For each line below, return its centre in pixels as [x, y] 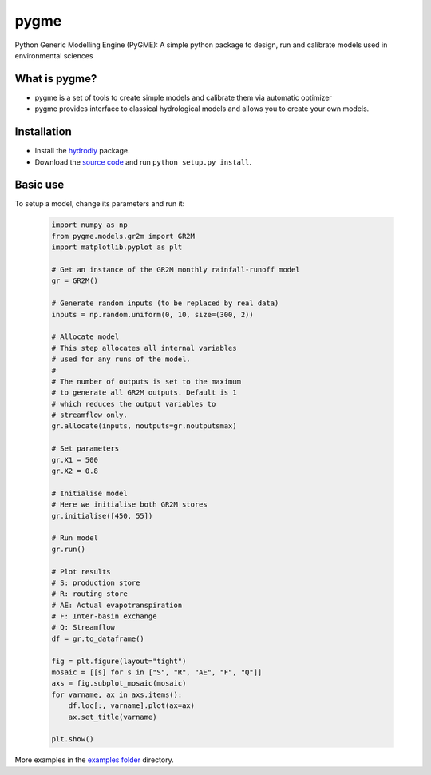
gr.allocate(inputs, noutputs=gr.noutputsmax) [144, 426]
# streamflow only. [89, 415]
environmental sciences [54, 55]
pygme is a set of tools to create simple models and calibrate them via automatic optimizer [184, 97]
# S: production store [96, 582]
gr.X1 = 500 [75, 460]
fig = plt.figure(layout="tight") [119, 661]
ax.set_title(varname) [113, 717]
